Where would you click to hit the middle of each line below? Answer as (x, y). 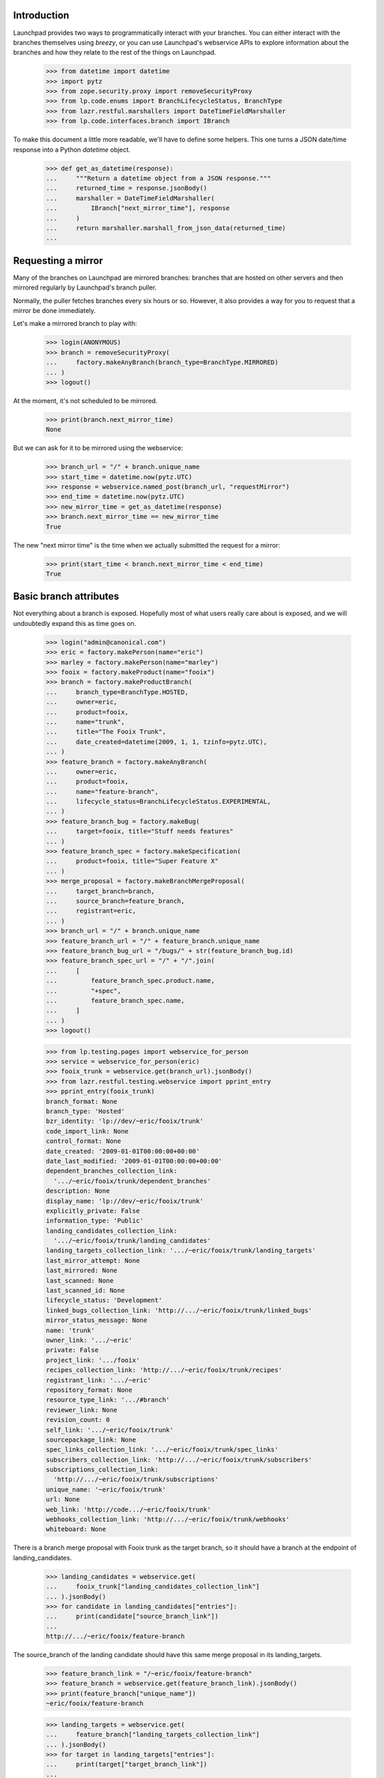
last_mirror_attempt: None (93, 1260)
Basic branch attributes (66, 596)
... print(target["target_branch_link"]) (127, 1764)
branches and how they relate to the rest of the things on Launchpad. (114, 53)
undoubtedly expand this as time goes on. (75, 623)
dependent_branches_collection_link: (112, 1171)
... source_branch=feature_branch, (115, 901)
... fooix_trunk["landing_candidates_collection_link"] (153, 1587)
